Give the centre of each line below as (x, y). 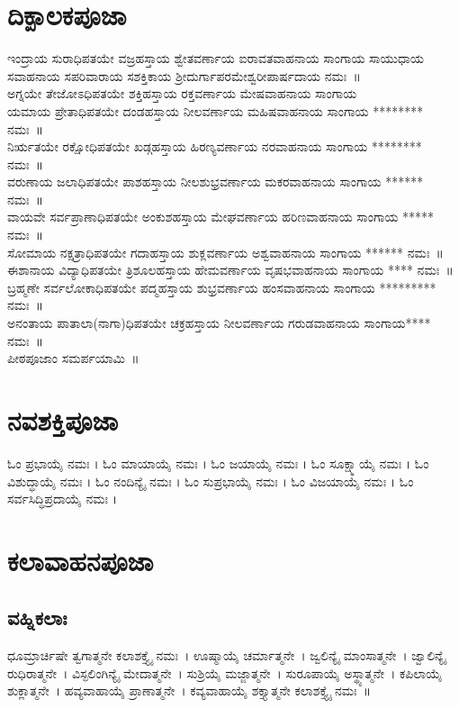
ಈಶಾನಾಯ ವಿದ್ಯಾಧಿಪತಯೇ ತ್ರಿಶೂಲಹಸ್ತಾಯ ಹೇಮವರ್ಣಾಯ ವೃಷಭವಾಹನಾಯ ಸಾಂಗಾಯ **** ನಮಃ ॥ (230, 270)
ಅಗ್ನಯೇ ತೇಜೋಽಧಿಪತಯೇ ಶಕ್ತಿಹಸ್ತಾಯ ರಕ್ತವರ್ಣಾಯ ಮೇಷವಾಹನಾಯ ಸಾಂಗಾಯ (182, 93)
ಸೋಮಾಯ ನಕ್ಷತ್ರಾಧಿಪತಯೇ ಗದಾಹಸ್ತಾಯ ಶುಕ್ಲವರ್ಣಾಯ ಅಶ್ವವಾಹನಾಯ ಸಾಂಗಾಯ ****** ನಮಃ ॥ (225, 252)
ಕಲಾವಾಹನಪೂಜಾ (81, 560)
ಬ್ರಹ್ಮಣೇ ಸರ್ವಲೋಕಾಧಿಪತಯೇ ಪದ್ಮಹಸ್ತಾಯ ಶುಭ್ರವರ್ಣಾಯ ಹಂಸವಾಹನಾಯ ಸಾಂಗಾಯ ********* (222, 287)
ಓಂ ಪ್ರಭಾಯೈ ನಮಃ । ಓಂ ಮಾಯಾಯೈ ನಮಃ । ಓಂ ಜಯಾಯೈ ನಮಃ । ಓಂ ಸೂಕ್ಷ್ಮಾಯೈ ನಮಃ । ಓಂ (218, 463)
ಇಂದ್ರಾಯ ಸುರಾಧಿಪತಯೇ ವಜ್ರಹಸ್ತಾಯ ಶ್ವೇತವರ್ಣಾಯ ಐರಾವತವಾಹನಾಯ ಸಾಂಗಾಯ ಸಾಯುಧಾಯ (216, 58)
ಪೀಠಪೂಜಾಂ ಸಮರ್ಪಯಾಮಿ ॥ (73, 358)
